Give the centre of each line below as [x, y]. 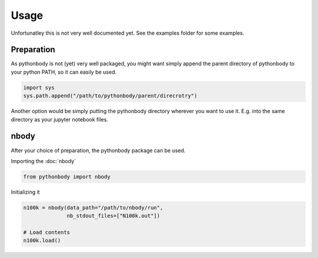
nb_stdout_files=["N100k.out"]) [113, 216]
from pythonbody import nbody [67, 176]
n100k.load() [42, 241]
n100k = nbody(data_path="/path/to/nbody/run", [93, 207]
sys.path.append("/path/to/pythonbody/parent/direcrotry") [110, 96]
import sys [39, 87]
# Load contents [47, 232]
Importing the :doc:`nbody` [44, 161]
